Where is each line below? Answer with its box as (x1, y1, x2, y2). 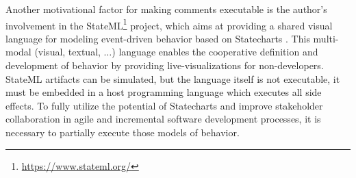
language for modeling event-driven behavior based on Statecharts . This (5, 31, 310, 45)
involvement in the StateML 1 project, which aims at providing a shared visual (5, 16, 333, 32)
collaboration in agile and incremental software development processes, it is (5, 112, 321, 126)
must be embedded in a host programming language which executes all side (5, 85, 322, 99)
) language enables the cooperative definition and (112, 44, 318, 59)
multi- (313, 31, 339, 45)
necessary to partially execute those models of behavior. (5, 125, 240, 139)
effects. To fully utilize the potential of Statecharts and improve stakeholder (5, 98, 323, 112)
